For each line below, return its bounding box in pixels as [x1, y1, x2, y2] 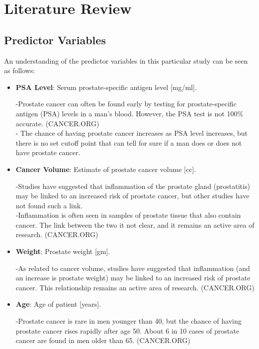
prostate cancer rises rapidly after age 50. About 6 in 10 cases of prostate [15, 325, 239, 336]
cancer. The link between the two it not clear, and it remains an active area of [15, 219, 255, 230]
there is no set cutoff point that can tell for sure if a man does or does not [15, 137, 242, 148]
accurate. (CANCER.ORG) [15, 118, 99, 128]
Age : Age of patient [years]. [15, 299, 101, 309]
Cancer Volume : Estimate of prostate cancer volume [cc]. [15, 164, 196, 174]
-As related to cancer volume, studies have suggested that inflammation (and [15, 262, 250, 273]
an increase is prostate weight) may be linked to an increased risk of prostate [15, 272, 251, 283]
